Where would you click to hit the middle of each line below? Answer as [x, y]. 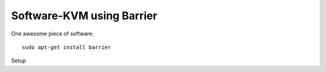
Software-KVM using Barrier [84, 16]
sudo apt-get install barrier [67, 47]
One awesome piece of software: [53, 34]
